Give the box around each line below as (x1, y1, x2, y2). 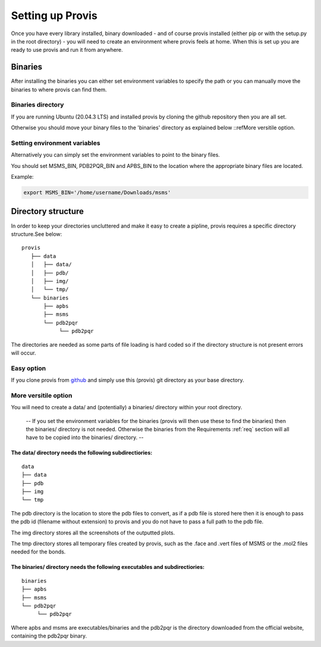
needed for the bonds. (11, 548, 66, 555)
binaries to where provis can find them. (11, 86, 107, 93)
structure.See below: (11, 230, 62, 238)
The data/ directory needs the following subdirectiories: (11, 449, 153, 456)
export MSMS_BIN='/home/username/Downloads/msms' (23, 189, 171, 196)
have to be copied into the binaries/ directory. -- (26, 434, 144, 441)
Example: (11, 173, 34, 181)
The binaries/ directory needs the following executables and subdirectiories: (11, 564, 205, 571)
